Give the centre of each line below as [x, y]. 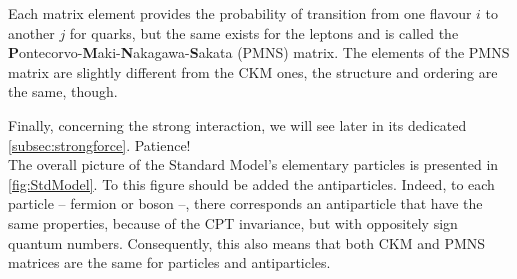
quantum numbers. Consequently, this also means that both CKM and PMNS [247, 242]
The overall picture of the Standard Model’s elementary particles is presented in [253, 164]
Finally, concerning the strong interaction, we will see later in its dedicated [237, 124]
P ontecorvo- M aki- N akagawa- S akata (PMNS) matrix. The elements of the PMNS [259, 52]
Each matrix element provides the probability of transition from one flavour [240, 13]
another [31, 32]
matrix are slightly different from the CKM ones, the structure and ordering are [253, 71]
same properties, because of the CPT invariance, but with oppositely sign [233, 222]
